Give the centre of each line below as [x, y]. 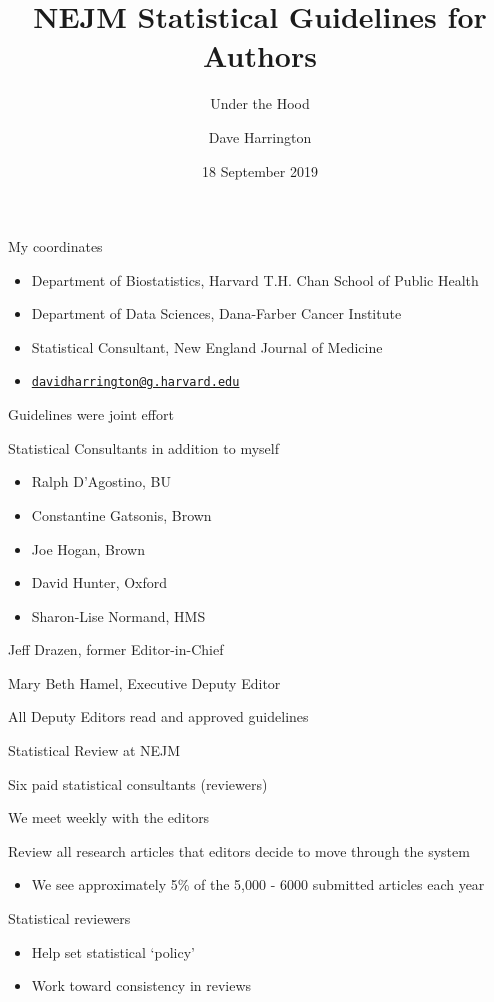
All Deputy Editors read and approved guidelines [158, 716]
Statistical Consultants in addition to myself [143, 447]
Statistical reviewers [69, 918]
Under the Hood [260, 103]
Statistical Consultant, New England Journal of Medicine [207, 346]
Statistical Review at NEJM [94, 750]
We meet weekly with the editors [109, 817]
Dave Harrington [260, 136]
